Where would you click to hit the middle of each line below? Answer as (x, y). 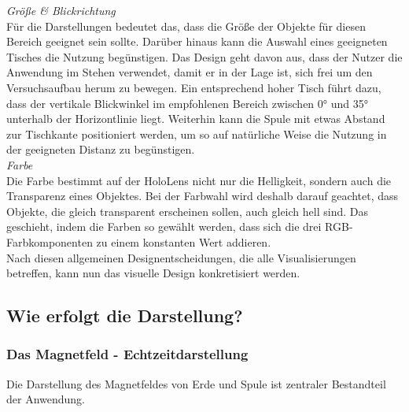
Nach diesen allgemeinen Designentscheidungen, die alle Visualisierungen (181, 257)
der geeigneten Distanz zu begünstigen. (101, 149)
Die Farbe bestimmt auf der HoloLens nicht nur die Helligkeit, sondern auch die (199, 180)
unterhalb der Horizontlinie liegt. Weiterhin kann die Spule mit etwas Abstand (196, 119)
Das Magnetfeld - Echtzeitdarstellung (127, 354)
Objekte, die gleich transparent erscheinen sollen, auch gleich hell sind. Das (187, 211)
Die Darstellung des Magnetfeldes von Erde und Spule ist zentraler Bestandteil (196, 383)
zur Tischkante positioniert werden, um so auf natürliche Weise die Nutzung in (197, 134)
